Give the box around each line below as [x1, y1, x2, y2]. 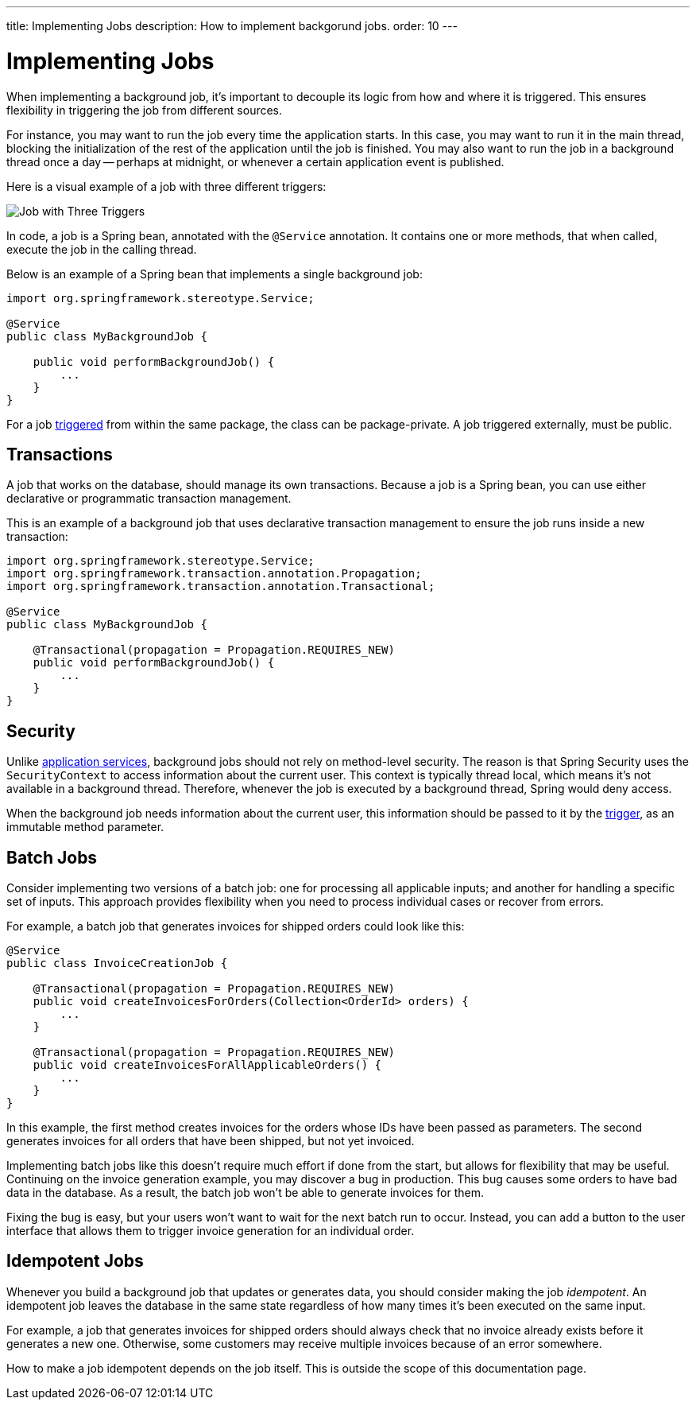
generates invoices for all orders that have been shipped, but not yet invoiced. [6, 1134, 415, 1148]
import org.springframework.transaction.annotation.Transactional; [6, 580, 435, 593]
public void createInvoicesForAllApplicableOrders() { [33, 1058, 382, 1072]
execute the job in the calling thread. [6, 242, 197, 256]
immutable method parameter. [6, 820, 164, 834]
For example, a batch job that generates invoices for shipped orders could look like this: [6, 919, 465, 934]
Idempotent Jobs [6, 1251, 144, 1272]
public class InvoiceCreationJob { [6, 957, 228, 970]
